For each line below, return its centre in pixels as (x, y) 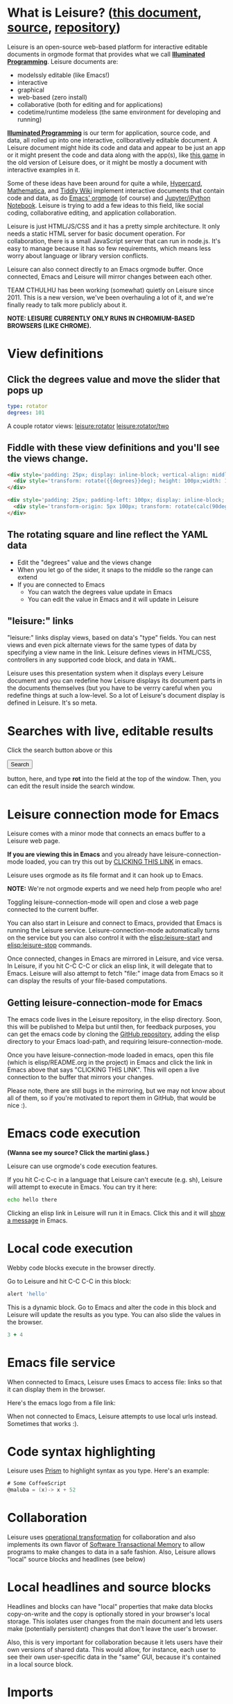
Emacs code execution (74, 1133)
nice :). (17, 1106)
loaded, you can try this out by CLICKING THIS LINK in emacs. (114, 862)
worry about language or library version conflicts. (78, 256)
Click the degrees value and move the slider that (114, 379)
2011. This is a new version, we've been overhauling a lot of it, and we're (110, 297)
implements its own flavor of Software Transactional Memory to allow (106, 1545)
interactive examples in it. (44, 170)
